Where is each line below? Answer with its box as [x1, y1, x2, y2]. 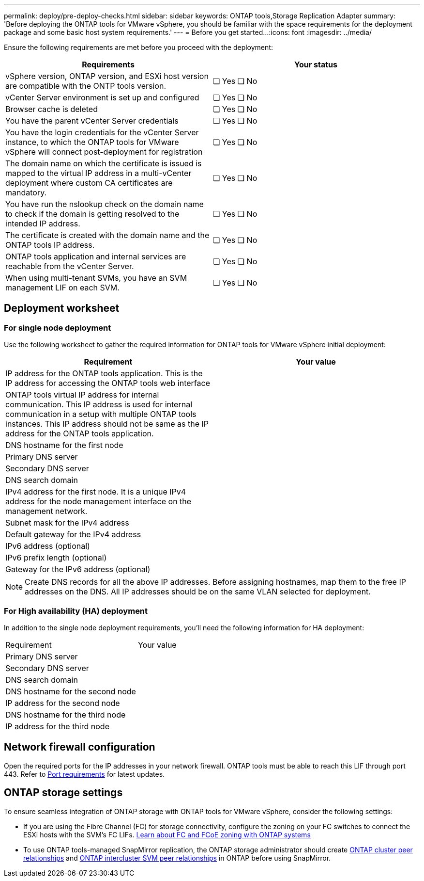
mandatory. [5, 188, 47, 197]
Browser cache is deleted [5, 104, 98, 114]
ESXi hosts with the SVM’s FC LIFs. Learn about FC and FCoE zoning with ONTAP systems [23, 830, 311, 839]
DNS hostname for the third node [5, 709, 126, 720]
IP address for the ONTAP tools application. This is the [5, 368, 203, 379]
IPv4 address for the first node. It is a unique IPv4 [5, 487, 186, 497]
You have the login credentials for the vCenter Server [5, 128, 199, 137]
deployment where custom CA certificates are [5, 178, 173, 188]
